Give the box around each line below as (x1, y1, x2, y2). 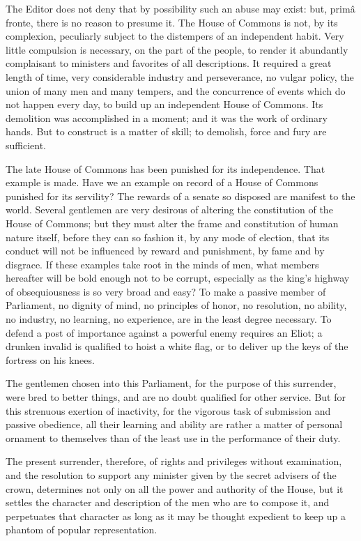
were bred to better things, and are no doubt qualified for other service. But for (6, 390, 346, 404)
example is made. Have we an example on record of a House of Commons (6, 175, 318, 190)
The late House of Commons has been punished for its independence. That (6, 161, 325, 176)
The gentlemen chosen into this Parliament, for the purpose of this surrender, (6, 376, 337, 390)
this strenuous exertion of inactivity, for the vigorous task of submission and (6, 403, 331, 418)
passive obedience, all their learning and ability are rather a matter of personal (6, 417, 343, 432)
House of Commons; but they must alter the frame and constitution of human (6, 215, 339, 230)
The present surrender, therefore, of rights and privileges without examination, (6, 454, 342, 468)
